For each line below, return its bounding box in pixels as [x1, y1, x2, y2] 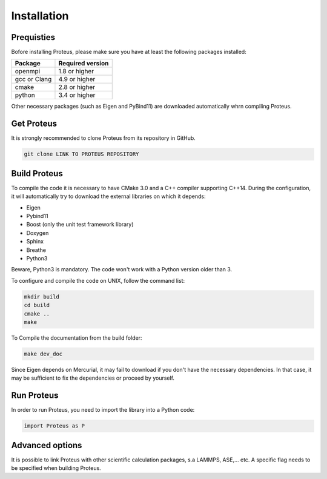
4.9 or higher [58, 75, 96, 84]
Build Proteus [11, 168, 63, 179]
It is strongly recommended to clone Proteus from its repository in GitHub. [11, 134, 196, 142]
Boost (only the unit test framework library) [26, 221, 134, 228]
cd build [24, 302, 50, 309]
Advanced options [11, 440, 82, 451]
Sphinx [26, 238, 44, 245]
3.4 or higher [58, 91, 96, 99]
